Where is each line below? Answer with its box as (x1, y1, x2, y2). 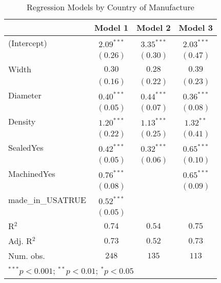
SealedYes (8, 141, 44, 153)
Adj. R (8, 235, 32, 247)
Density (8, 115, 36, 127)
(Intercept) (8, 37, 47, 49)
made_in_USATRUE (8, 194, 87, 206)
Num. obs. (8, 250, 45, 261)
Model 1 (94, 22, 129, 33)
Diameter (8, 89, 42, 101)
